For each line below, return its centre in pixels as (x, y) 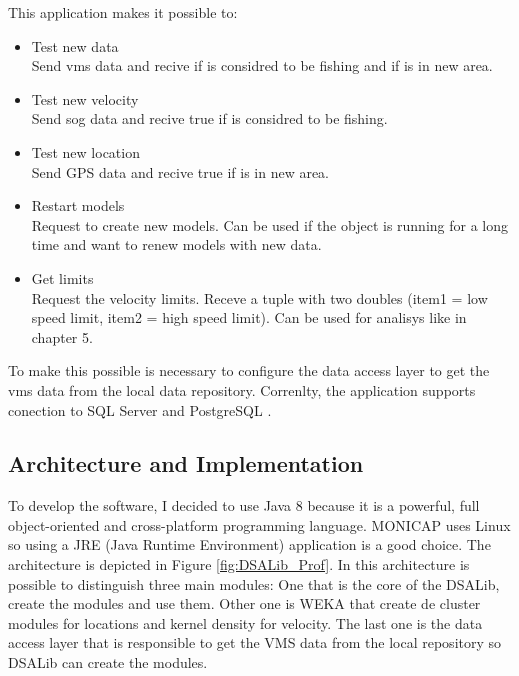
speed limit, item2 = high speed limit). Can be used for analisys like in (249, 317)
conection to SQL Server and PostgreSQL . (140, 409)
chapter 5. (62, 336)
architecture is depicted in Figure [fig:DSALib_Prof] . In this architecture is (239, 564)
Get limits (62, 277)
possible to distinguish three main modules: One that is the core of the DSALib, (254, 583)
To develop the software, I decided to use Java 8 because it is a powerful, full (244, 505)
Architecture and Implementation (186, 463)
